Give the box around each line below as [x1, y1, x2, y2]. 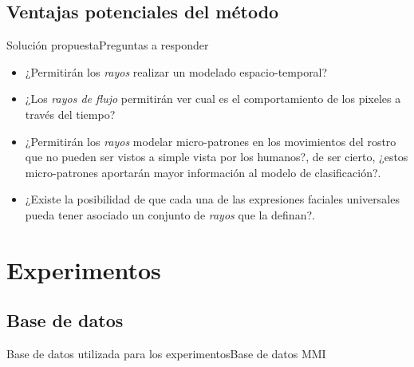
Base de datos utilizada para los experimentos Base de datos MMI [6, 345, 326, 362]
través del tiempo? [25, 105, 116, 122]
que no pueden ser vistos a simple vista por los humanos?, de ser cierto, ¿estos [25, 148, 408, 165]
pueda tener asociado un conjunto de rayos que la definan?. [25, 206, 315, 223]
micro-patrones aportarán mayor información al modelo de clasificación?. [25, 164, 381, 180]
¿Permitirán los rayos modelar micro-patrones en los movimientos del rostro [25, 132, 396, 149]
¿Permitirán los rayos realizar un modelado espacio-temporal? [25, 63, 328, 80]
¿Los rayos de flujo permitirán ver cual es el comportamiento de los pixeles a [25, 90, 401, 107]
